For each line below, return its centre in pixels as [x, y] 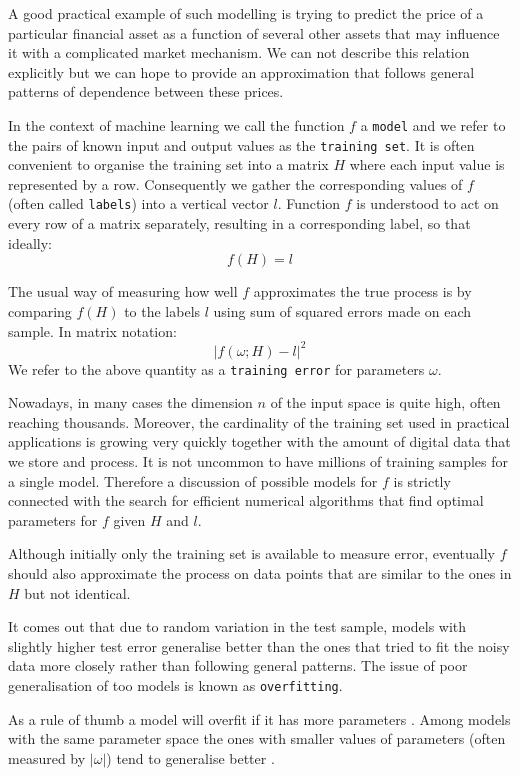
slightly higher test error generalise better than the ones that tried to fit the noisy [259, 645]
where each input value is [427, 164]
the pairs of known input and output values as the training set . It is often [241, 144]
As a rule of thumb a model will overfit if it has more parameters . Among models [259, 718]
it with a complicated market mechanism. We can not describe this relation [239, 52]
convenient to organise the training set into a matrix [168, 164]
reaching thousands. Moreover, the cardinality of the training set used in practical [259, 421]
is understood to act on [427, 203]
